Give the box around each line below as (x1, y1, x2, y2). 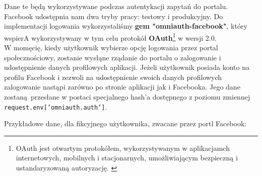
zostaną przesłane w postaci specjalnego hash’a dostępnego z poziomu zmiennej (4, 92, 250, 102)
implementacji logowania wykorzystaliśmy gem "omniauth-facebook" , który (4, 21, 247, 31)
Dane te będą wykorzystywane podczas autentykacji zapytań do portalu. (4, 1, 228, 11)
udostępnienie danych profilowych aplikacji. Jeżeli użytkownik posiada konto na (4, 62, 249, 72)
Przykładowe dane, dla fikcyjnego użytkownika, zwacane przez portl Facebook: (4, 118, 247, 129)
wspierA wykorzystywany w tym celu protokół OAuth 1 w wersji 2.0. (4, 31, 217, 43)
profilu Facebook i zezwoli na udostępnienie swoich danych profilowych (4, 71, 222, 82)
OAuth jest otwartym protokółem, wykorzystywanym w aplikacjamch (16, 142, 230, 153)
